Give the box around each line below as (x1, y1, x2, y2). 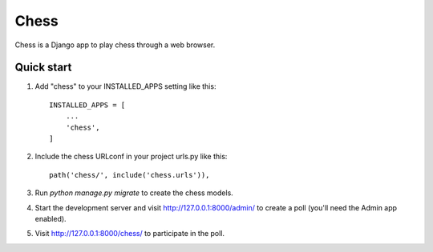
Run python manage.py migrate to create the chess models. (34, 188, 234, 198)
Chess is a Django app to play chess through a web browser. (14, 40, 216, 50)
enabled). (34, 214, 67, 223)
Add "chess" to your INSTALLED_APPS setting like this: (34, 82, 216, 91)
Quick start (14, 61, 72, 74)
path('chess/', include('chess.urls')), (49, 170, 210, 179)
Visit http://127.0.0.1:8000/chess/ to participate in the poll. (34, 229, 225, 238)
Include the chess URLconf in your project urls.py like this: (34, 152, 228, 162)
